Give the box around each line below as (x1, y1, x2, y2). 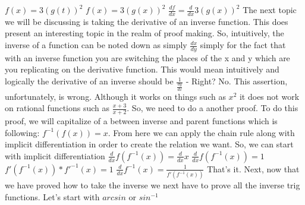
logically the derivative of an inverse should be (5, 75, 174, 87)
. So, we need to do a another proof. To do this (127, 102, 298, 114)
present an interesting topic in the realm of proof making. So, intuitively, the (5, 27, 284, 39)
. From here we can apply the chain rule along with (108, 126, 295, 138)
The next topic (243, 4, 297, 15)
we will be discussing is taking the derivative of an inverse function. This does (5, 15, 288, 27)
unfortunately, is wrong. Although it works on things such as (5, 90, 226, 102)
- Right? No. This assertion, (185, 75, 288, 87)
